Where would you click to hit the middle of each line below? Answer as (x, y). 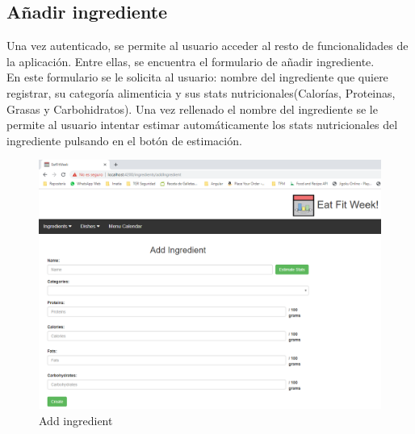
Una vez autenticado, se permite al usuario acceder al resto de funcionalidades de (207, 46)
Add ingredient (76, 420)
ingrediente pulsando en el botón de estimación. (124, 140)
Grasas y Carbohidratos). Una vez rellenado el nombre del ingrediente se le (192, 108)
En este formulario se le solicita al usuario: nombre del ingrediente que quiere (197, 77)
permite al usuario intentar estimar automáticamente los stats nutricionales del (202, 125)
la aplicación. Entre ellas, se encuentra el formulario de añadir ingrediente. (191, 61)
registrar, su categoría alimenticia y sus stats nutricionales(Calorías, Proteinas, (201, 92)
